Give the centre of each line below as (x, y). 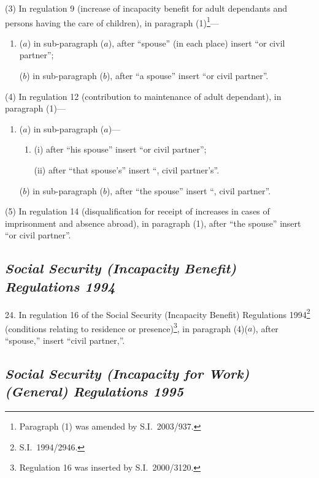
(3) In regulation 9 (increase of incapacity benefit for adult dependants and (146, 8)
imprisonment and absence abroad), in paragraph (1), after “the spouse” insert (153, 223)
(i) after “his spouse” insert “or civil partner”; (120, 149)
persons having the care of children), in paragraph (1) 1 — (112, 21)
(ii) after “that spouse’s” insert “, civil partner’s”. (127, 170)
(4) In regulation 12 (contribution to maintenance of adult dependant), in (143, 96)
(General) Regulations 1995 (94, 391)
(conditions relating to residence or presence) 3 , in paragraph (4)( (127, 327)
